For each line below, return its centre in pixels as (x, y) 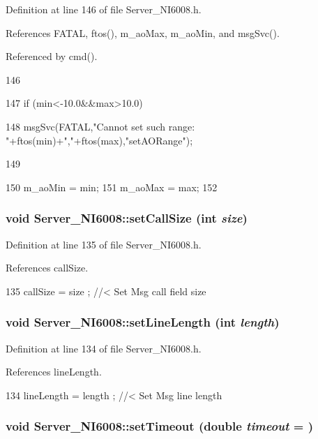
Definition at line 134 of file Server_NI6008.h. (104, 348)
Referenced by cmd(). (52, 56)
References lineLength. (54, 372)
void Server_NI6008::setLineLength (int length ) (143, 322)
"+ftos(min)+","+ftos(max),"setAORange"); (99, 140)
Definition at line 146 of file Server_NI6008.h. (104, 9)
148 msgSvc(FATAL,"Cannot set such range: (100, 126)
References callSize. (47, 268)
